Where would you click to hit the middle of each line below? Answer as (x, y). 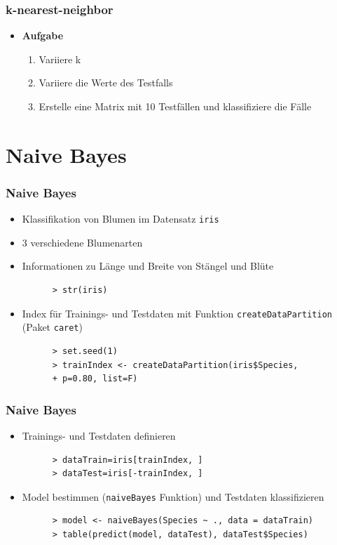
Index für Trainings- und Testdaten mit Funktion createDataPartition (177, 313)
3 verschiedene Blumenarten (82, 242)
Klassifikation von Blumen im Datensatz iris (121, 219)
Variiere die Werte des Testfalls (106, 83)
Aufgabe (43, 35)
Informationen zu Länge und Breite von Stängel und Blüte (148, 266)
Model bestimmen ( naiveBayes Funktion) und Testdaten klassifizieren (173, 496)
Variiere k (60, 59)
